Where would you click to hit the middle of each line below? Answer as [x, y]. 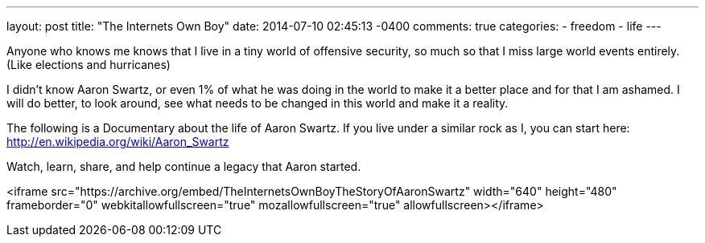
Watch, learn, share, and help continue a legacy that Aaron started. [184, 166]
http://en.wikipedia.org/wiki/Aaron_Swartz [118, 142]
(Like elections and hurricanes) [89, 65]
